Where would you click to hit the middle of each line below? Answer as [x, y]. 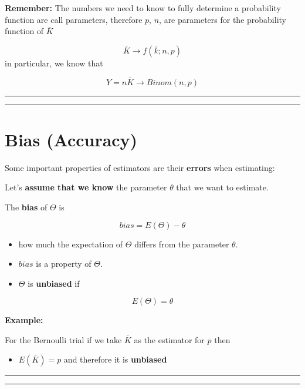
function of [24, 31]
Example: [24, 320]
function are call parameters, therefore [74, 19]
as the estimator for [169, 339]
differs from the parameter [182, 244]
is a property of [64, 264]
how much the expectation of [71, 244]
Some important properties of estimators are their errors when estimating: [140, 167]
